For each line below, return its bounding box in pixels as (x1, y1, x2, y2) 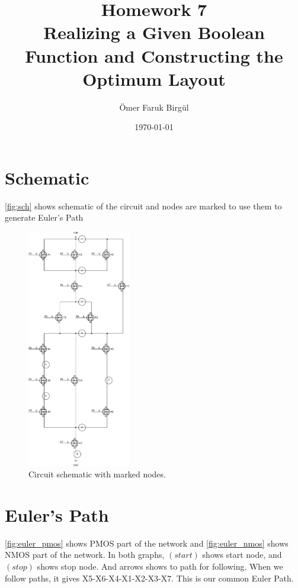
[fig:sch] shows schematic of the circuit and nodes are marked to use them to (5, 199, 282, 212)
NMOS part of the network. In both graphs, (5, 548, 165, 561)
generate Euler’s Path (5, 211, 84, 224)
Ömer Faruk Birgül (119, 101, 189, 113)
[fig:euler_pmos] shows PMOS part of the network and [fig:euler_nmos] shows (5, 537, 289, 549)
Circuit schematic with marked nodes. (28, 468, 166, 480)
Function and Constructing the (25, 43, 283, 67)
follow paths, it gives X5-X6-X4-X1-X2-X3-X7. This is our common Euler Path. (5, 571, 294, 584)
